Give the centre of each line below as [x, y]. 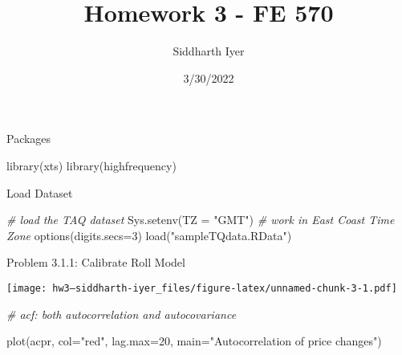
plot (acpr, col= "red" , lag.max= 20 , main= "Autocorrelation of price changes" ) [194, 341]
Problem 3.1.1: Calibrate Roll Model [96, 262]
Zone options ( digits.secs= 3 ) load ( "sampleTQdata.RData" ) [149, 235]
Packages [29, 139]
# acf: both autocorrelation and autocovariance [122, 314]
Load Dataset [40, 192]
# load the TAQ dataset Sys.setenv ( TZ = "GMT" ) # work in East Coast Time [201, 220]
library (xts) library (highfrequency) [91, 165]
